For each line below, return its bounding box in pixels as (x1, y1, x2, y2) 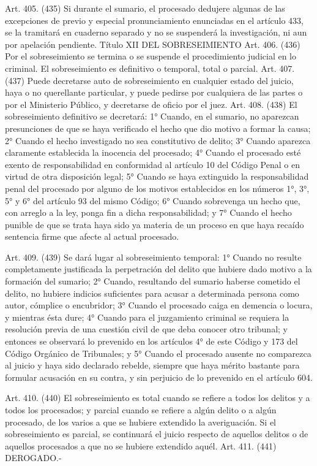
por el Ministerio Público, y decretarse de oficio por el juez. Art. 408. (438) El (5, 97, 297, 110)
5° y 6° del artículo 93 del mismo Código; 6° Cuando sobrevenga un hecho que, (5, 194, 300, 207)
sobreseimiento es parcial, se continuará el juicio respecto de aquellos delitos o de (5, 427, 308, 440)
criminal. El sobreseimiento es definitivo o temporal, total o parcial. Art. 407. (5, 61, 295, 74)
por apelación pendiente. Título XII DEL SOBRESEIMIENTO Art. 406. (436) (5, 37, 300, 50)
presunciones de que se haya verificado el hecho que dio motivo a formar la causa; (5, 121, 311, 134)
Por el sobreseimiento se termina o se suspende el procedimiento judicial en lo (5, 50, 296, 63)
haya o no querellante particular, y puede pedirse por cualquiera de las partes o (5, 86, 303, 99)
